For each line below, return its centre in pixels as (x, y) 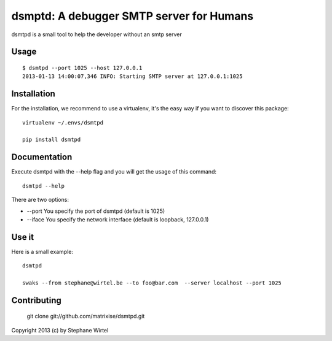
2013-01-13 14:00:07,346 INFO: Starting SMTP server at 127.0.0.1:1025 (132, 76)
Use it (22, 237)
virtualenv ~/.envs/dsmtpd (63, 122)
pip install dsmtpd (52, 140)
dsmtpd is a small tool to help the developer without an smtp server (97, 34)
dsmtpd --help (43, 186)
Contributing (36, 300)
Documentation (42, 157)
